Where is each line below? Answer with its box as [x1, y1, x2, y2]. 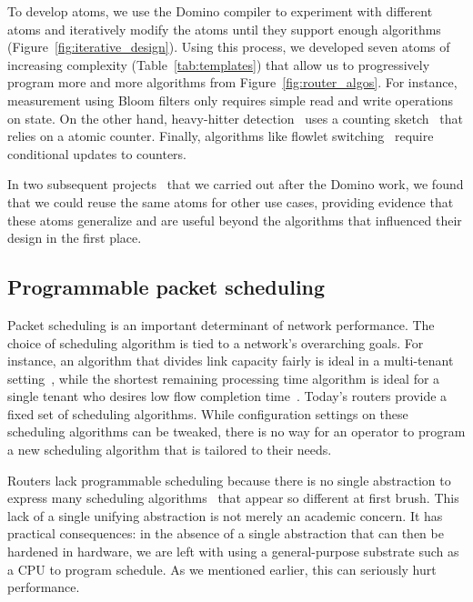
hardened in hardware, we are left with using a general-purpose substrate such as [7, 542, 459, 561]
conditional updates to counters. [7, 144, 186, 163]
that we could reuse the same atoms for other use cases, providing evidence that [7, 192, 454, 211]
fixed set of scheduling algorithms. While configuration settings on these [7, 404, 408, 423]
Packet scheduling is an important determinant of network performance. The [7, 315, 435, 334]
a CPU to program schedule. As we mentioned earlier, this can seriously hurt [7, 559, 437, 578]
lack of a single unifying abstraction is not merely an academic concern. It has [7, 506, 443, 525]
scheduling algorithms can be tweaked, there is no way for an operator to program [7, 422, 466, 441]
